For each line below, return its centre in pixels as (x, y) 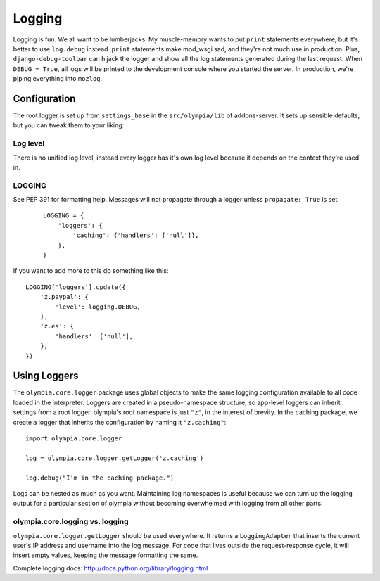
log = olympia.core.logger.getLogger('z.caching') (115, 458)
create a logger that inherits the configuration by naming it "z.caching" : (120, 422)
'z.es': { (57, 326)
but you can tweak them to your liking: (69, 125)
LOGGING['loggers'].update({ (76, 287)
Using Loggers (46, 376)
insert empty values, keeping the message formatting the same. (106, 555)
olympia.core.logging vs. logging (71, 522)
